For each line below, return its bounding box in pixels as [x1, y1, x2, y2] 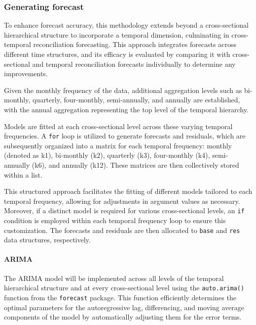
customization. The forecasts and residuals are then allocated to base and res [4, 225, 240, 235]
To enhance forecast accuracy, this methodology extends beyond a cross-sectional [4, 20, 249, 30]
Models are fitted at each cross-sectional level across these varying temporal [4, 121, 233, 131]
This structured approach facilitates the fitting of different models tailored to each [4, 186, 253, 196]
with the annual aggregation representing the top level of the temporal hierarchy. [4, 104, 249, 114]
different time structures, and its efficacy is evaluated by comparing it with [4, 49, 230, 59]
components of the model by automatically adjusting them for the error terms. [4, 312, 242, 322]
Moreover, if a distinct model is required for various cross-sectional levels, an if [4, 205, 245, 216]
